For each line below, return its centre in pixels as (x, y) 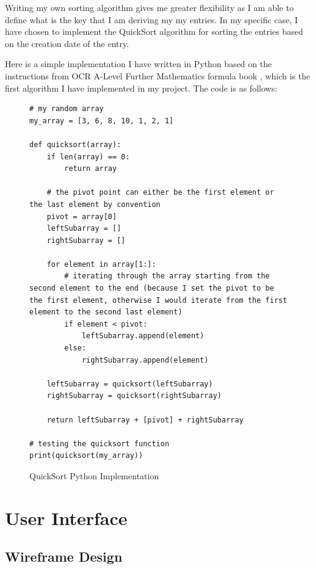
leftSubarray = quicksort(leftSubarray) (130, 384)
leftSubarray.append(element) (143, 336)
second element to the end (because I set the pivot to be (152, 288)
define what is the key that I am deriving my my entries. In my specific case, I (151, 19)
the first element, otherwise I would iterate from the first (158, 300)
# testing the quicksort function (100, 444)
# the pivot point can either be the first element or (160, 193)
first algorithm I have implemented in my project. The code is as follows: (141, 88)
